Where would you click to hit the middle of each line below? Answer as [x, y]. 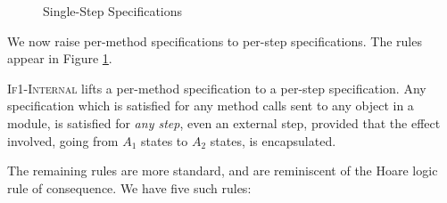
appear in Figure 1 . [60, 58]
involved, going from [63, 140]
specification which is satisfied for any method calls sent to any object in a [211, 106]
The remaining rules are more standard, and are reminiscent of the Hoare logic [223, 171]
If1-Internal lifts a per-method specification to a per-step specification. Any [217, 88]
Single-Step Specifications [113, 11]
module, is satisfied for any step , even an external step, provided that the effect [224, 122]
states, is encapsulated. [273, 140]
